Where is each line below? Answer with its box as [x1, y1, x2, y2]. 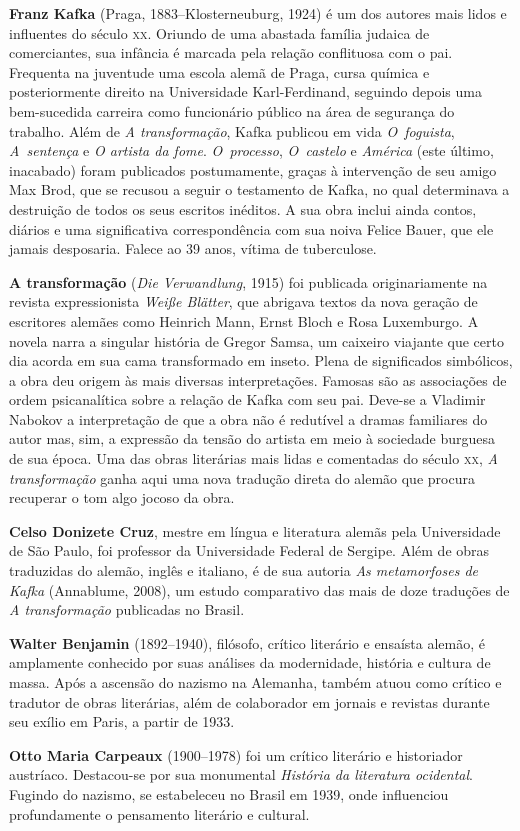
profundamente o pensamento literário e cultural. [9, 803, 310, 824]
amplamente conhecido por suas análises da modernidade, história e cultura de [9, 652, 491, 673]
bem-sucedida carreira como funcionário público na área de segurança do [9, 100, 455, 121]
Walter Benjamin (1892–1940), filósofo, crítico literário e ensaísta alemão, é [9, 632, 485, 653]
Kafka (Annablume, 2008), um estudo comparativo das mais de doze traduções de [9, 579, 510, 600]
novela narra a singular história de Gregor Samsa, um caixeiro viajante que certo [9, 330, 504, 351]
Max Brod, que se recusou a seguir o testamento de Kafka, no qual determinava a [9, 179, 510, 200]
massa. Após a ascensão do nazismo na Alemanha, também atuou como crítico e [9, 672, 502, 692]
